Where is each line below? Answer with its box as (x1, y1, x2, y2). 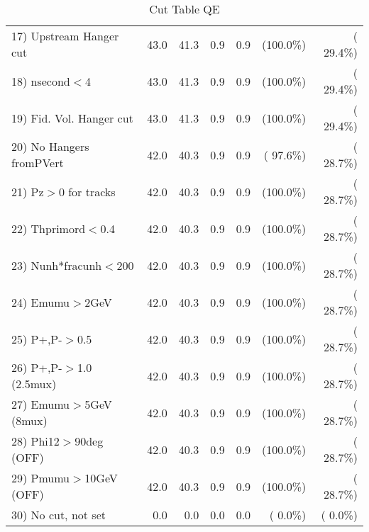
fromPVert (11, 154, 64, 171)
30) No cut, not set (11, 506, 106, 523)
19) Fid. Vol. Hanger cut (11, 109, 133, 126)
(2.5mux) (11, 375, 57, 392)
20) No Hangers (11, 138, 89, 154)
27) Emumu (11, 396, 70, 412)
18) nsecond (11, 72, 70, 89)
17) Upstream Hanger (11, 28, 119, 44)
